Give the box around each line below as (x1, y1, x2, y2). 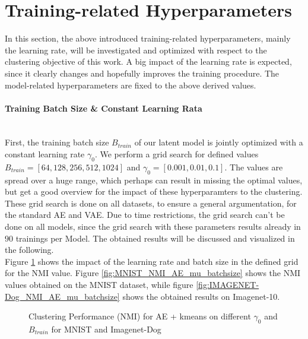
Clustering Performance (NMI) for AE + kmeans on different (28, 310, 251, 322)
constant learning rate (5, 148, 85, 160)
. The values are (224, 160, 283, 173)
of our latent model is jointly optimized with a (134, 136, 303, 148)
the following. (5, 243, 54, 256)
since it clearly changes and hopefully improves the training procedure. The (5, 66, 280, 79)
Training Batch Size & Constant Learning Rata (5, 102, 202, 114)
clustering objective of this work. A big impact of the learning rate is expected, (5, 55, 292, 68)
